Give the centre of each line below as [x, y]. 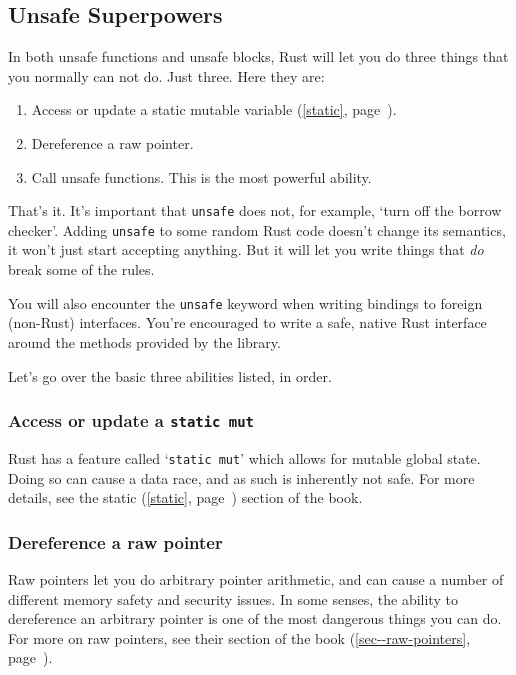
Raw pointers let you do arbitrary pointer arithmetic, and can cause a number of [256, 578]
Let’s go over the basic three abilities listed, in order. [170, 375]
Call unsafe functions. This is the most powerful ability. [201, 176]
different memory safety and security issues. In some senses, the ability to [233, 598]
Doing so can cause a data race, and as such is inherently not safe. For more [241, 477]
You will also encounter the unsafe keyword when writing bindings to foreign [245, 302]
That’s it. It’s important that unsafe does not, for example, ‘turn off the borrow [255, 210]
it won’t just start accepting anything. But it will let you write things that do [246, 249]
